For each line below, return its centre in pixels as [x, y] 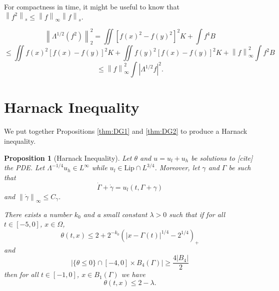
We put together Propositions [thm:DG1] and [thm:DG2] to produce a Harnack [126, 131]
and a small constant [115, 214]
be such [240, 167]
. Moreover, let [177, 167]
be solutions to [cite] [222, 157]
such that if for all [197, 214]
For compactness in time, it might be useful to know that [92, 6]
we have [133, 274]
